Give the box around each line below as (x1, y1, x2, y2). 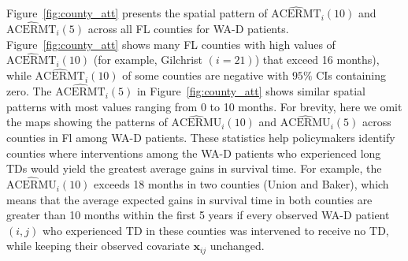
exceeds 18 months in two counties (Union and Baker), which (94, 176, 389, 192)
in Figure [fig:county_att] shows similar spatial (136, 83, 365, 99)
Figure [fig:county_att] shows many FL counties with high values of (6, 35, 336, 52)
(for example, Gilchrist (93, 51, 203, 68)
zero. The (6, 83, 52, 99)
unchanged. (210, 237, 265, 254)
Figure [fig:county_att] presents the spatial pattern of (6, 5, 268, 21)
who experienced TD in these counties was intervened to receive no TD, (42, 222, 389, 238)
